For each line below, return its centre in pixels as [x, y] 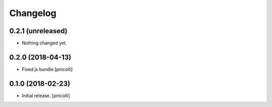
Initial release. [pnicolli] [46, 95]
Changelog [33, 13]
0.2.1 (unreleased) [38, 31]
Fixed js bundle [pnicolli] [47, 69]
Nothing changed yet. [45, 43]
